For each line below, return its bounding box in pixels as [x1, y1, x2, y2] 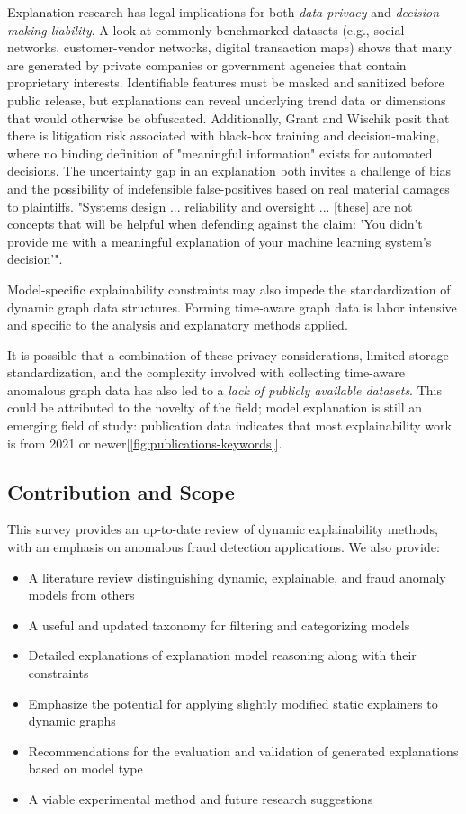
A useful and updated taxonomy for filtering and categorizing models [28, 615, 410, 634]
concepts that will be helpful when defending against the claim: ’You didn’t [7, 214, 423, 233]
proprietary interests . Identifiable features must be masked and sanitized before [7, 73, 444, 92]
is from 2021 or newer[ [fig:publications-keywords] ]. [7, 433, 282, 452]
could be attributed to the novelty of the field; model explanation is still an [7, 398, 423, 417]
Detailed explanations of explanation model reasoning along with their [28, 646, 417, 665]
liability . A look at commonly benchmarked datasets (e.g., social [50, 20, 405, 39]
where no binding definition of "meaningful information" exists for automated [7, 143, 433, 162]
